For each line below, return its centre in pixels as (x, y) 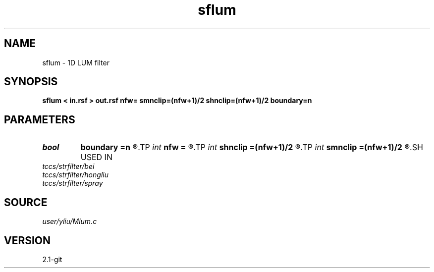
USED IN (96, 157)
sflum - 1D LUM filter (76, 62)
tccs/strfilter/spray (73, 183)
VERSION (27, 240)
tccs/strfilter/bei (68, 166)
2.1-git (52, 259)
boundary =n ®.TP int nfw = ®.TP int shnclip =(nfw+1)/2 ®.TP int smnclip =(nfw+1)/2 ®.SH (252, 147)
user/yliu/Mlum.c (70, 221)
